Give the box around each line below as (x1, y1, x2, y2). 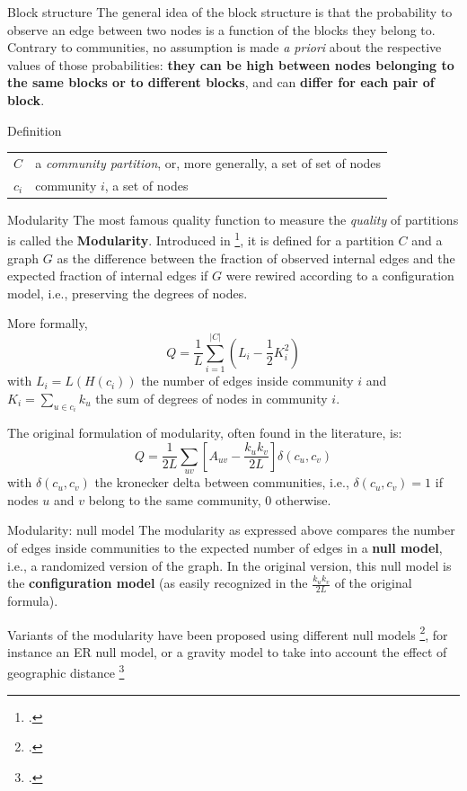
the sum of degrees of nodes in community (95, 388, 328, 407)
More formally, (7, 314, 88, 333)
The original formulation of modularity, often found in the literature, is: (7, 423, 402, 442)
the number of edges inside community (141, 371, 354, 390)
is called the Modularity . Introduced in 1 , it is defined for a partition (7, 228, 394, 250)
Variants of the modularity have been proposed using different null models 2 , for (7, 622, 448, 644)
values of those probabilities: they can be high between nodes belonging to (7, 55, 454, 74)
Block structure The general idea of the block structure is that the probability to (7, 3, 453, 21)
